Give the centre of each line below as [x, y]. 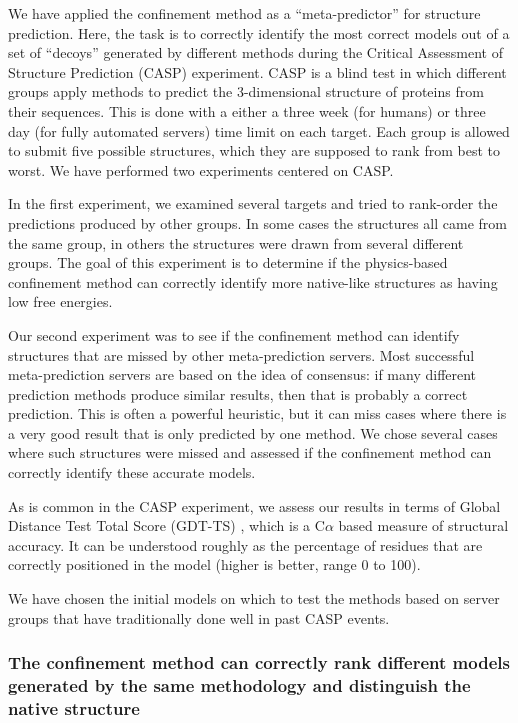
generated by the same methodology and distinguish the [239, 685]
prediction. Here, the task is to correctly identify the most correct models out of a [259, 32]
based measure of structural [423, 525]
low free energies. [60, 301]
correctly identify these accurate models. [132, 472]
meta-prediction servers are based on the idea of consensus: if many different [242, 374]
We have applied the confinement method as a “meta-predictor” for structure [244, 13]
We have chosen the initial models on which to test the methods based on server [254, 598]
